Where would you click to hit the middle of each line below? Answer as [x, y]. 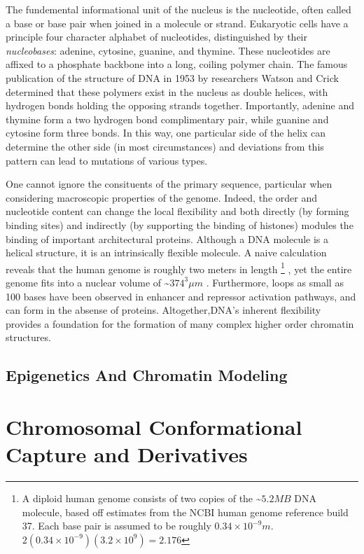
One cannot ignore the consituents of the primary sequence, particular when [169, 184]
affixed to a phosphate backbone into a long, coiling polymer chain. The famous [177, 64]
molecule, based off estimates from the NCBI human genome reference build [185, 512]
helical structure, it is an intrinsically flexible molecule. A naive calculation [166, 252]
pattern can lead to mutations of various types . [107, 160]
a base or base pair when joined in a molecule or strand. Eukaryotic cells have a [177, 23]
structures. [28, 337]
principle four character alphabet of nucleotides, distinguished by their [156, 37]
